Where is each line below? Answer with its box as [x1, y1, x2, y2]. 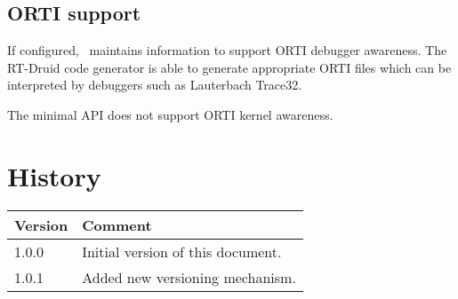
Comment [82, 214, 152, 235]
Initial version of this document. [82, 240, 282, 262]
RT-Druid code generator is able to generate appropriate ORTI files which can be [7, 58, 452, 76]
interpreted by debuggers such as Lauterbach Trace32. [7, 75, 302, 94]
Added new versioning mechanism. [82, 266, 296, 287]
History [7, 157, 101, 193]
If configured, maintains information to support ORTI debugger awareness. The [7, 41, 447, 59]
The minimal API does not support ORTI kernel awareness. [7, 105, 333, 123]
